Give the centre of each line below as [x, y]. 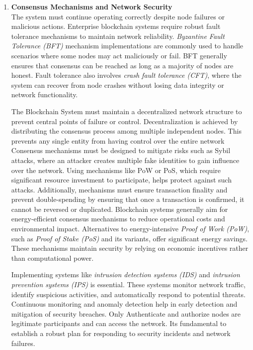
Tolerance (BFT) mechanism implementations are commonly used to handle [127, 46]
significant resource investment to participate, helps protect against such [121, 180]
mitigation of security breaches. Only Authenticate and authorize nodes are [126, 313]
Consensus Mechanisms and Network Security [92, 6]
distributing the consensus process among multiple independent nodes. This [126, 131]
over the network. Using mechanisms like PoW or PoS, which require [116, 170]
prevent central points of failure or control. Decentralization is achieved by [125, 121]
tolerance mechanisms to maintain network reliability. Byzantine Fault [118, 36]
